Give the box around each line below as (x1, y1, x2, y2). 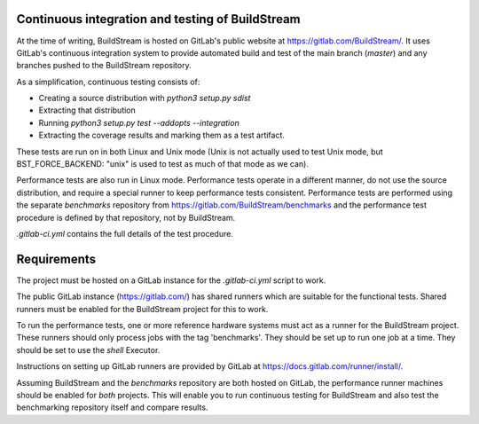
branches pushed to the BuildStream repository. (16, 60, 192, 71)
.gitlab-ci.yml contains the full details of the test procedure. (16, 228, 234, 239)
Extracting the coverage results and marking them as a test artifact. (38, 130, 286, 141)
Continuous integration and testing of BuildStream (16, 12, 301, 27)
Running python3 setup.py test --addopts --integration (38, 117, 239, 128)
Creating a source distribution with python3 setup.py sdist (38, 93, 251, 104)
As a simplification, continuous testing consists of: (16, 76, 200, 87)
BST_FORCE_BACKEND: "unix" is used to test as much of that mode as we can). (16, 159, 310, 169)
